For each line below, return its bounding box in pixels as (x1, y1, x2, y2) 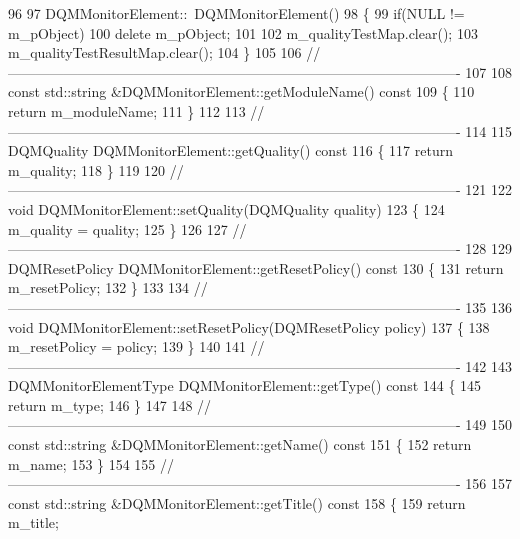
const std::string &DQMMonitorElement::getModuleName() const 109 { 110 (8, 81, 475, 102)
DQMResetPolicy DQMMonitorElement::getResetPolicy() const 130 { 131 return (8, 257, 504, 278)
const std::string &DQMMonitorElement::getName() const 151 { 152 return (8, 434, 472, 455)
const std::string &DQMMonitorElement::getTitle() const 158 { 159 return (8, 492, 466, 513)
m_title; (8, 512, 59, 533)
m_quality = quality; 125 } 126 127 (8, 218, 228, 239)
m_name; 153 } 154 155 (8, 453, 156, 474)
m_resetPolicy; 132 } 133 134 (8, 277, 190, 298)
